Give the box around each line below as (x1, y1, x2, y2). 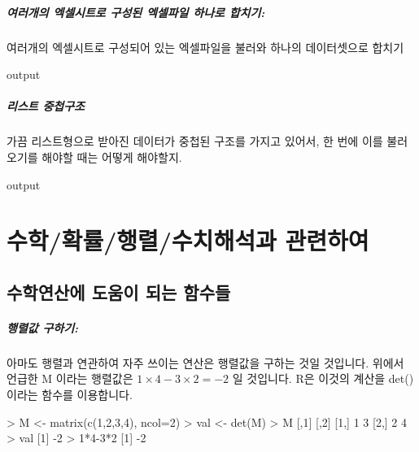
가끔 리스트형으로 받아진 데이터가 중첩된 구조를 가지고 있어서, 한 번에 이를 (7, 133, 383, 150)
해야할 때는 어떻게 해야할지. (41, 148, 182, 165)
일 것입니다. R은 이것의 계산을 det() (232, 370, 414, 387)
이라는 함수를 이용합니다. (7, 386, 133, 402)
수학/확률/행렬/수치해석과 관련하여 (7, 224, 369, 257)
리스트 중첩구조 (7, 98, 85, 115)
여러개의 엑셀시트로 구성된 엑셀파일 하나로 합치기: (7, 3, 265, 20)
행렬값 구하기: (7, 319, 79, 336)
